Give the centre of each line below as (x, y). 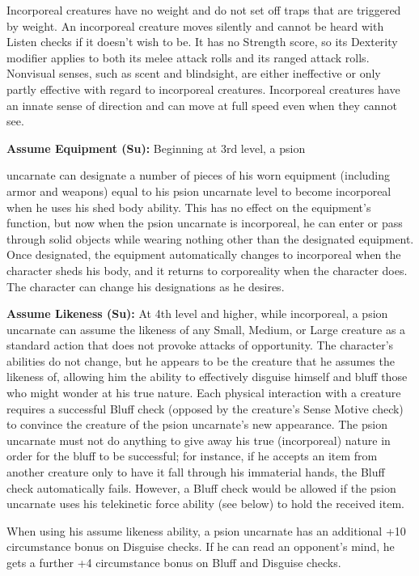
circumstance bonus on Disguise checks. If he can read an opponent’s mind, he (201, 546)
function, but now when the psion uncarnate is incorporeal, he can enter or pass (205, 223)
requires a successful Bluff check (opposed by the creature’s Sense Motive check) (205, 408)
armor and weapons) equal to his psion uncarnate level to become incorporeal (199, 191)
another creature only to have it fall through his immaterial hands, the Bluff (196, 472)
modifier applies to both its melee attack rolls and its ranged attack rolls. (188, 57)
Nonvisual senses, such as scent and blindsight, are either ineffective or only (194, 73)
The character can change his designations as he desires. (146, 286)
